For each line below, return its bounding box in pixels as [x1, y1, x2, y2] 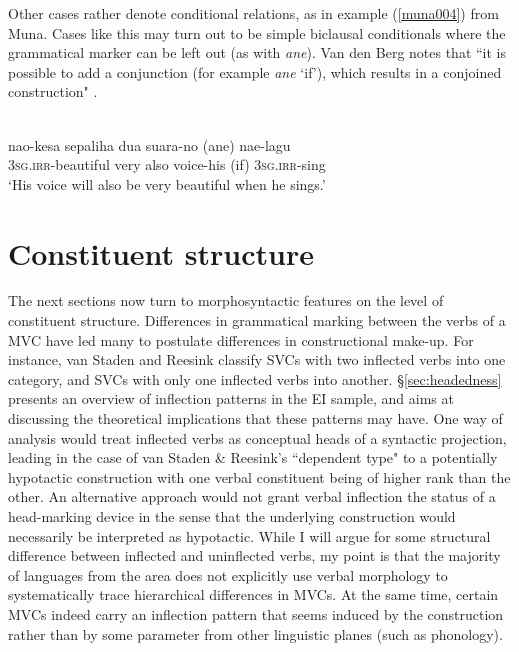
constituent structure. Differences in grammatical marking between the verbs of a [8, 310, 506, 331]
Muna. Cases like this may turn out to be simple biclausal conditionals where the [8, 22, 506, 43]
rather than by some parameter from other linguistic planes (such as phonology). [8, 623, 503, 644]
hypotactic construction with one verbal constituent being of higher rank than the [8, 466, 511, 487]
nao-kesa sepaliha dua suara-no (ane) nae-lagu [8, 134, 291, 155]
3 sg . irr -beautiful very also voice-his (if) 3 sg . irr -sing [8, 154, 326, 175]
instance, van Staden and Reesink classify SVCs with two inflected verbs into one [8, 349, 506, 370]
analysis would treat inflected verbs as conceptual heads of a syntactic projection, [8, 427, 507, 448]
